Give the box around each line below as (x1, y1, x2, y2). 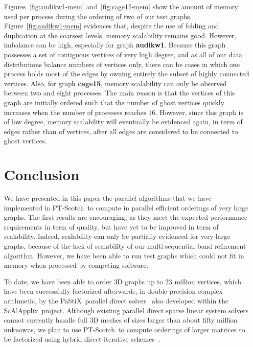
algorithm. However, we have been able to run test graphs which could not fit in (4, 250, 244, 260)
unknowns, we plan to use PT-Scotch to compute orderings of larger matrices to (4, 324, 245, 334)
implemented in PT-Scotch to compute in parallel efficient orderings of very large (4, 202, 249, 212)
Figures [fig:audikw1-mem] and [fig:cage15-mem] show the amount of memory (4, 1, 238, 11)
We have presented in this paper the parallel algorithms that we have (4, 193, 211, 203)
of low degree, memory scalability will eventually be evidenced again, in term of (4, 116, 243, 127)
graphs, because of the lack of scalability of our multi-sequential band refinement (4, 241, 246, 251)
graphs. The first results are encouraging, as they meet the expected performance (4, 212, 248, 222)
